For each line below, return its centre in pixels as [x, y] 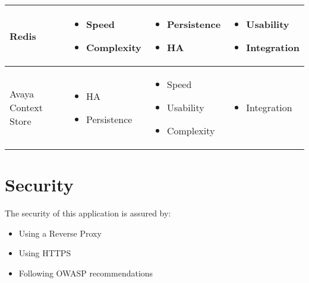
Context [26, 107]
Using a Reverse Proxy [60, 233]
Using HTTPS [45, 253]
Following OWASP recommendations [86, 273]
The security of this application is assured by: [88, 213]
